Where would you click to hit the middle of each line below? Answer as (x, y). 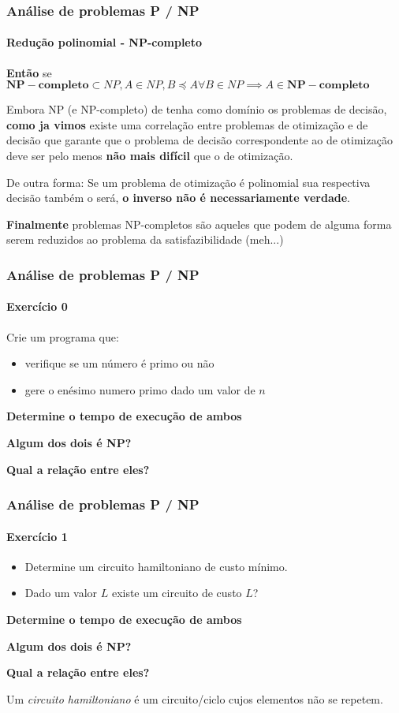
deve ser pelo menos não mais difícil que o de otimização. (150, 156)
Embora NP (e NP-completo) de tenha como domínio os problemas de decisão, (197, 109)
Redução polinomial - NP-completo (104, 42)
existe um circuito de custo (177, 593)
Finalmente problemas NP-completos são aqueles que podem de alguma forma (199, 224)
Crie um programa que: (63, 336)
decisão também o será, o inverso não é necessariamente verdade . (178, 198)
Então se (29, 72)
